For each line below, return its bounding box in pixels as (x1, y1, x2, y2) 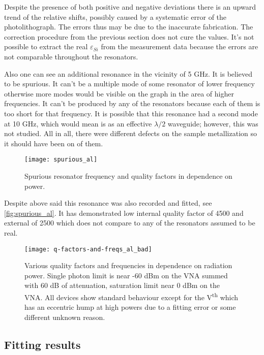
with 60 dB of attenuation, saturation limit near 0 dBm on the (24, 280, 220, 291)
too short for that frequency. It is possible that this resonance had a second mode (4, 108, 258, 118)
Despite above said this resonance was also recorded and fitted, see (4, 198, 212, 208)
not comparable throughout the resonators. (4, 51, 138, 61)
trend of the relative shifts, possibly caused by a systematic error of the (4, 11, 227, 22)
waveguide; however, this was (167, 118, 258, 128)
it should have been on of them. (4, 138, 103, 148)
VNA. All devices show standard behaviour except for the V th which (24, 290, 239, 302)
